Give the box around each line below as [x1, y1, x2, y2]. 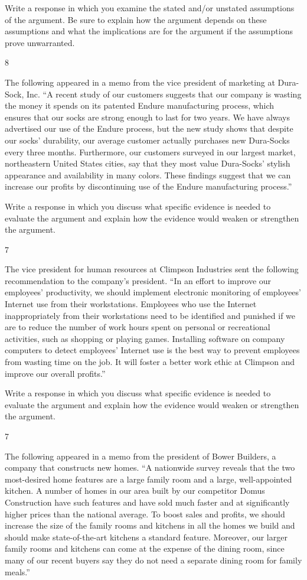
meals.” [5, 565, 30, 578]
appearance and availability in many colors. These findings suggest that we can [5, 168, 291, 181]
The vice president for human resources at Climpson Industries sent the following [5, 263, 299, 275]
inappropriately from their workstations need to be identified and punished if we [5, 309, 296, 321]
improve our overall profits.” [5, 367, 106, 379]
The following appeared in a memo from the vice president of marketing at [5, 76, 275, 88]
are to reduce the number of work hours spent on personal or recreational [5, 321, 270, 333]
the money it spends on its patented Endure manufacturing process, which [5, 99, 275, 112]
